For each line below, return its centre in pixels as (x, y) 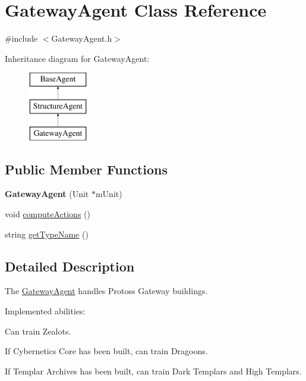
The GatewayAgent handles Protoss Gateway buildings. (106, 291)
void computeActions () (48, 214)
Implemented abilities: (45, 311)
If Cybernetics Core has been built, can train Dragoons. (106, 351)
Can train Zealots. (38, 331)
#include (21, 38)
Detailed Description (70, 266)
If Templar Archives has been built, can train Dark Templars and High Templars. (153, 371)
